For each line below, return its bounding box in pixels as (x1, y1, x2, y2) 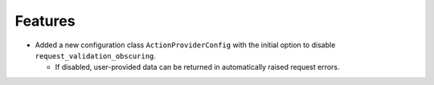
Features (14, 12, 76, 30)
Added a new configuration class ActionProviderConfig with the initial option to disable (35, 40, 336, 50)
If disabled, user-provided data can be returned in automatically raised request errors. (55, 63, 341, 72)
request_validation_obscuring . (35, 51, 157, 60)
